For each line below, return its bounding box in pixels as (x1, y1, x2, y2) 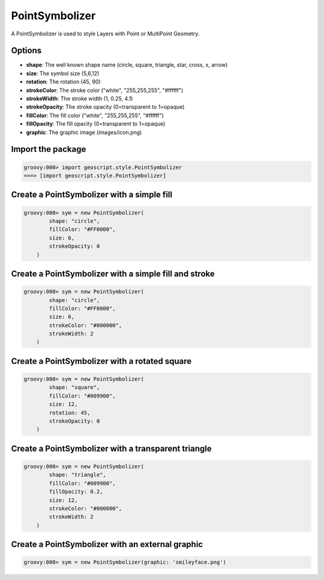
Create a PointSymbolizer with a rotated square (11, 356, 192, 366)
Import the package (11, 144, 86, 154)
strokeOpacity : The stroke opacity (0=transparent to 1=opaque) (26, 103, 185, 110)
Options (11, 46, 42, 56)
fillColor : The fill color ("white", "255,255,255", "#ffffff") (26, 112, 164, 119)
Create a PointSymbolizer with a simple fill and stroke (11, 268, 215, 279)
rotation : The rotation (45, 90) (26, 78, 101, 85)
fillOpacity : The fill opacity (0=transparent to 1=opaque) (26, 120, 166, 127)
